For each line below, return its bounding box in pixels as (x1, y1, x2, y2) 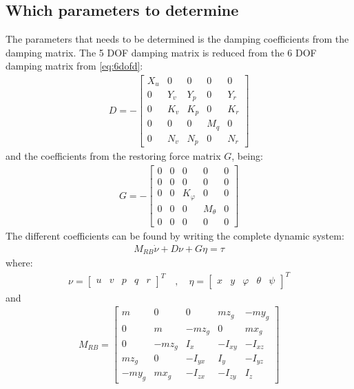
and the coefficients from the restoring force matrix (6, 149, 221, 163)
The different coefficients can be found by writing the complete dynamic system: (6, 229, 344, 243)
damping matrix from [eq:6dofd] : (6, 59, 143, 73)
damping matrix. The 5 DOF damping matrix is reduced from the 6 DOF (6, 45, 317, 59)
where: (6, 255, 33, 270)
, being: (231, 149, 263, 163)
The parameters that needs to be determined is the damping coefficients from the (6, 32, 349, 46)
